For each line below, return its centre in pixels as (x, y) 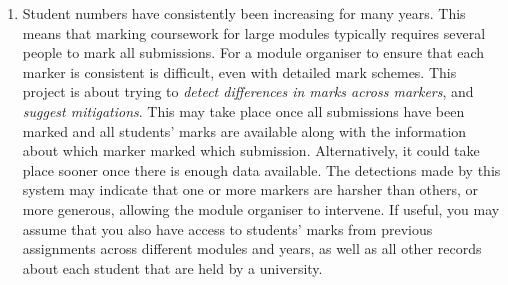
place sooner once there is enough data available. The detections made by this (261, 169)
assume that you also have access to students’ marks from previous (227, 228)
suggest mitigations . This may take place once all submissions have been (243, 110)
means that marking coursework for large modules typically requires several (254, 32)
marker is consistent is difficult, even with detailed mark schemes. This (239, 71)
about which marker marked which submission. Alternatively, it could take (251, 150)
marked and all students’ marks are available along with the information (244, 130)
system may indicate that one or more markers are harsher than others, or (250, 189)
